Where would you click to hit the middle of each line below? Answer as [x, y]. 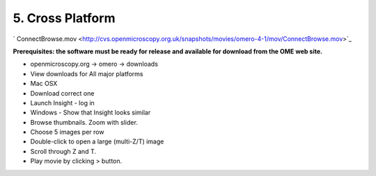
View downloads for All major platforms [87, 73]
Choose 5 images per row [67, 132]
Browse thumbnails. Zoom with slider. [84, 122]
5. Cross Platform [64, 18]
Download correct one [62, 93]
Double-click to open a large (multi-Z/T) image [97, 141]
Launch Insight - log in [63, 103]
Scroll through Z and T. [63, 151]
